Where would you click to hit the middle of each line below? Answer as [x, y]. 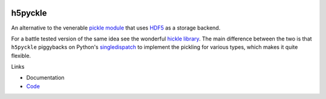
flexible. [21, 56]
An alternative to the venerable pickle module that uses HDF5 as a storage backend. [116, 28]
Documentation [45, 78]
